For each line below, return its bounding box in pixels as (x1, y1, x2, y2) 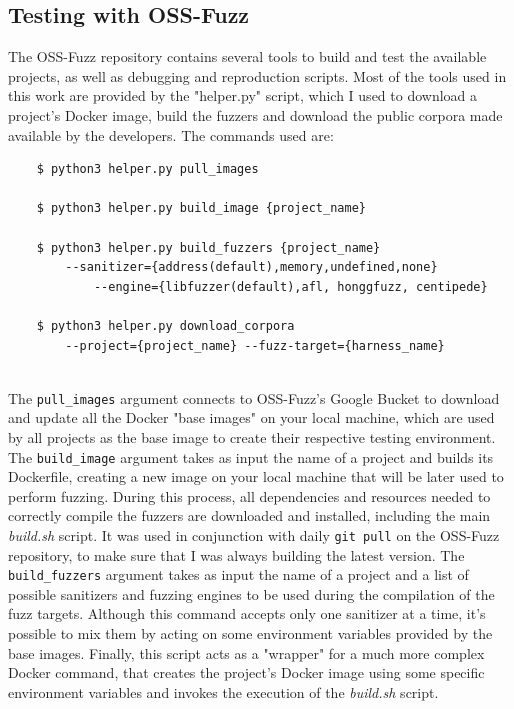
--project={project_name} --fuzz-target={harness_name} (65, 338, 445, 353)
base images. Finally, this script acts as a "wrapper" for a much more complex (8, 642, 485, 663)
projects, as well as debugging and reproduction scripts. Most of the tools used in (8, 65, 507, 86)
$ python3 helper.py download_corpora (36, 318, 295, 333)
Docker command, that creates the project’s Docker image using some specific (8, 662, 485, 683)
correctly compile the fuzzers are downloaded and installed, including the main (8, 505, 491, 526)
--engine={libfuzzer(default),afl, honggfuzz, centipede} (93, 279, 488, 294)
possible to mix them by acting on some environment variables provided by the (8, 623, 493, 644)
